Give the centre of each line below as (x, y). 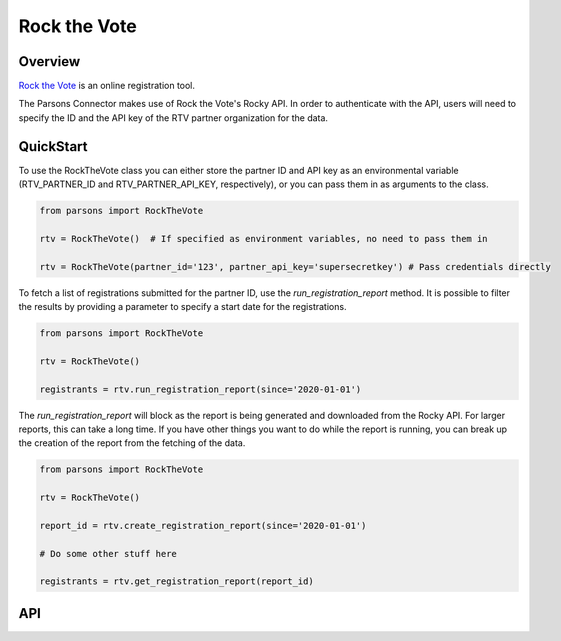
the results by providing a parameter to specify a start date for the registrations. (182, 307)
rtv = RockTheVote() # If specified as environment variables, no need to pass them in (264, 238)
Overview (49, 61)
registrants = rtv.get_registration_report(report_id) (176, 581)
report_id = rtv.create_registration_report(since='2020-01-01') (203, 525)
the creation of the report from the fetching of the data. (132, 443)
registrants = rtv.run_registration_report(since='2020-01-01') (200, 389)
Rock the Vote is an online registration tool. (106, 86)
